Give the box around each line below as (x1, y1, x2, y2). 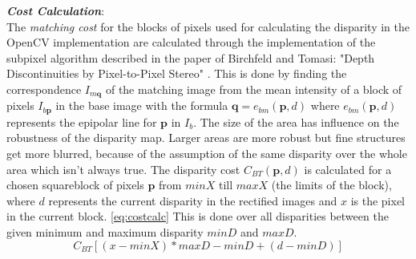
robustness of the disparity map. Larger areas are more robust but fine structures (6, 129, 406, 146)
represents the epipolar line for (6, 113, 157, 130)
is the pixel (350, 192, 406, 208)
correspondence (6, 80, 82, 97)
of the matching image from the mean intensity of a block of (105, 80, 402, 97)
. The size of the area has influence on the (193, 113, 399, 130)
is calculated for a (304, 160, 392, 177)
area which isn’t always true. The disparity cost (6, 160, 240, 177)
